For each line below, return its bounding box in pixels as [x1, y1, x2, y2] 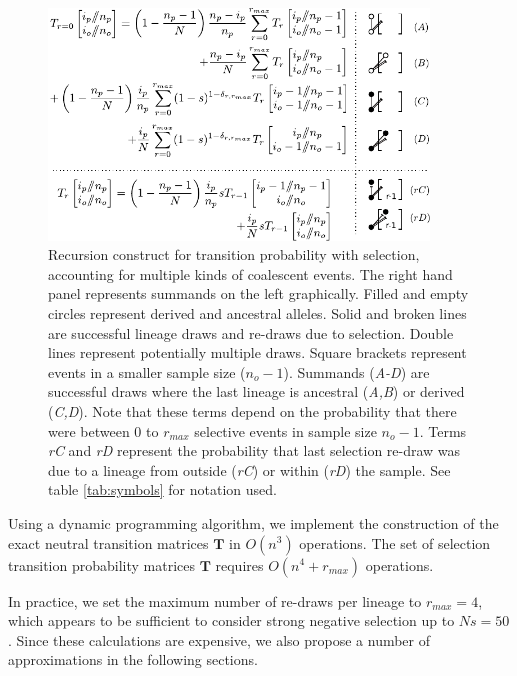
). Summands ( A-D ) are [283, 361, 430, 382]
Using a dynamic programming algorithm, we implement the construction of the [8, 512, 499, 533]
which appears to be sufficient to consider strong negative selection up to [8, 610, 455, 631]
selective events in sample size [194, 420, 377, 441]
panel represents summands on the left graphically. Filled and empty [48, 283, 469, 304]
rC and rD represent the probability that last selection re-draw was [48, 440, 461, 461]
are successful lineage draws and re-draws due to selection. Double [48, 322, 454, 343]
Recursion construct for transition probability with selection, [48, 244, 420, 265]
